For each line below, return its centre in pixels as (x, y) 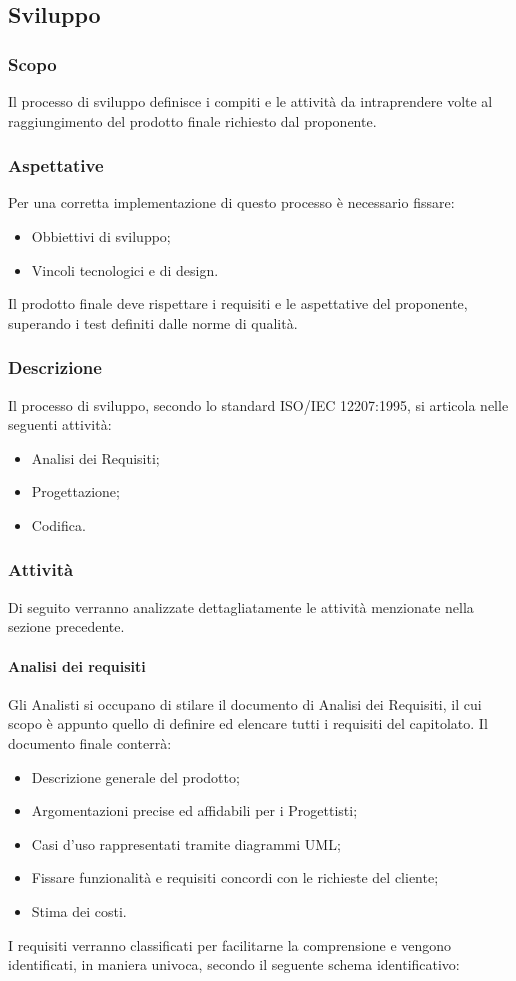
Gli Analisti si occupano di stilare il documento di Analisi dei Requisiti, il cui (245, 703)
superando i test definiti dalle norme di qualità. (153, 322)
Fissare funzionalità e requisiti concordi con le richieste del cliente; (235, 877)
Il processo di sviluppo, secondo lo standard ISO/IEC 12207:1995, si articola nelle (258, 404)
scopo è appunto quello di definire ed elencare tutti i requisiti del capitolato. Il (248, 723)
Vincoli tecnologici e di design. (125, 269)
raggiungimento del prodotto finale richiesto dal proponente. (192, 120)
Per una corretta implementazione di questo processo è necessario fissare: (231, 202)
